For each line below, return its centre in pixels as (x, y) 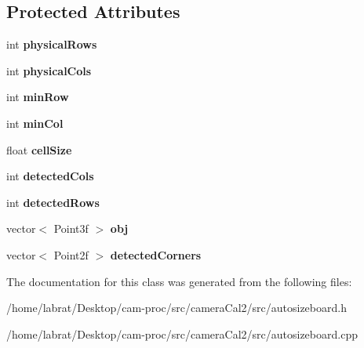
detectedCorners (156, 254)
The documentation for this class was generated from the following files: (179, 281)
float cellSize (39, 149)
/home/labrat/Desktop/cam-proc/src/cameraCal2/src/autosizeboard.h (177, 308)
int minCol (35, 123)
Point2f (71, 254)
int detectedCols (50, 176)
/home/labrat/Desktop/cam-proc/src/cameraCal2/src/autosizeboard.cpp (182, 333)
